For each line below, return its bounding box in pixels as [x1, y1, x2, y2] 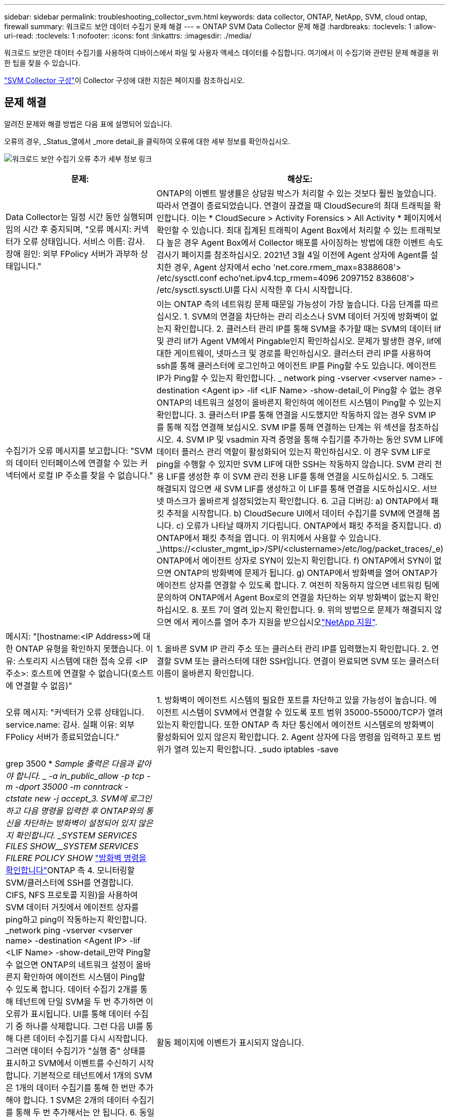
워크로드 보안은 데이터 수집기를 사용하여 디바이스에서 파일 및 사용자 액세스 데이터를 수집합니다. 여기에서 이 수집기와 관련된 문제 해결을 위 [4, 48, 439, 57]
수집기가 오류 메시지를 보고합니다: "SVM [6, 445, 153, 456]
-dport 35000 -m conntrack [15, 781, 123, 792]
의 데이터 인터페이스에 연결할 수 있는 [6, 457, 138, 468]
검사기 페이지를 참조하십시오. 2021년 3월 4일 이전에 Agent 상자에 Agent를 [156, 249, 428, 260]
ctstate [6, 793, 32, 804]
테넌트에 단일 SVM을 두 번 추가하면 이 [15, 996, 154, 1007]
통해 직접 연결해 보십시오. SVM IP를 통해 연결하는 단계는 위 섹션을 [166, 422, 406, 432]
